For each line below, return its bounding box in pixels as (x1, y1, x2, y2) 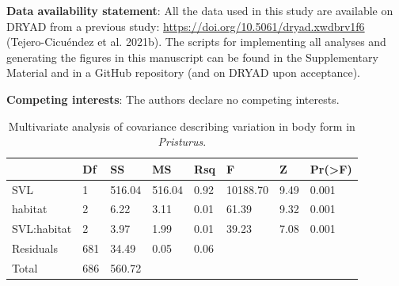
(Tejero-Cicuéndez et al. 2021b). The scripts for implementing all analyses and (6, 33, 386, 50)
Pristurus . (158, 133, 207, 150)
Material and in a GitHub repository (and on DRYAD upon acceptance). (6, 64, 360, 81)
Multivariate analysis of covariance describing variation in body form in (8, 117, 355, 134)
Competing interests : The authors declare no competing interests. (6, 90, 340, 107)
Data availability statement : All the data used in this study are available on (6, 2, 393, 18)
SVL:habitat (12, 220, 72, 237)
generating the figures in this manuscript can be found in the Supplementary (6, 48, 378, 65)
